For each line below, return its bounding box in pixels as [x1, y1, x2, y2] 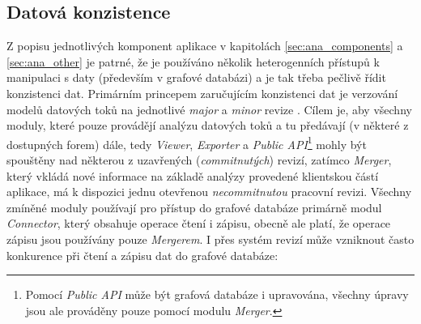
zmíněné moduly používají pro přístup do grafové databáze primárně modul [6, 198, 382, 215]
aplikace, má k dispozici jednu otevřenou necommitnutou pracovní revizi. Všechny [6, 183, 412, 200]
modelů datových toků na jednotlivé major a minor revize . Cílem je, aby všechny [6, 100, 412, 117]
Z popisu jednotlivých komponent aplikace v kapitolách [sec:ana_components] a [6, 37, 403, 54]
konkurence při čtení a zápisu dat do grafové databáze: [6, 246, 279, 263]
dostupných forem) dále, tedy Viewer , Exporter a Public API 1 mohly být [6, 133, 367, 152]
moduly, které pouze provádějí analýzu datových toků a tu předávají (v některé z [6, 117, 409, 134]
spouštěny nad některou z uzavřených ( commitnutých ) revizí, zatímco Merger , [6, 151, 392, 168]
